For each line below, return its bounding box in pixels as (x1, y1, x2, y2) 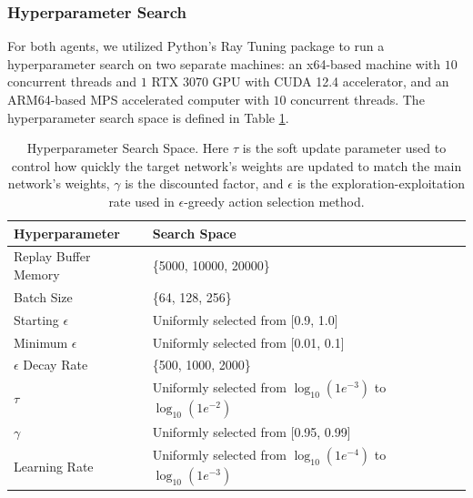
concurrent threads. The (290, 90, 425, 108)
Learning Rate (14, 456, 94, 475)
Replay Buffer (14, 247, 91, 266)
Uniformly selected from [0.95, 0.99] (152, 422, 351, 442)
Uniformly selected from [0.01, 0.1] (152, 332, 345, 351)
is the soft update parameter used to (242, 138, 447, 158)
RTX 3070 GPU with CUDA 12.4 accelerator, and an (151, 72, 449, 91)
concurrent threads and (7, 72, 137, 91)
